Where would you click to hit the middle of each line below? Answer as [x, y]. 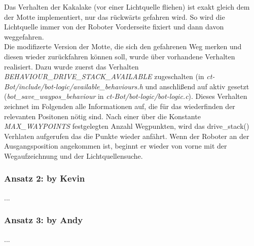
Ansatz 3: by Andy [44, 220]
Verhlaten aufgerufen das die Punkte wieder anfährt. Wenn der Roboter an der [127, 136]
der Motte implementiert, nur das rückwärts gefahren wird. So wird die [115, 16]
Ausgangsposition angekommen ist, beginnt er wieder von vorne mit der [116, 146]
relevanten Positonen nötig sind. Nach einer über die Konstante [102, 116]
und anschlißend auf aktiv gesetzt [197, 86]
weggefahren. [24, 36]
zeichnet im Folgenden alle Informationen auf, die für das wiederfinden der [120, 106]
